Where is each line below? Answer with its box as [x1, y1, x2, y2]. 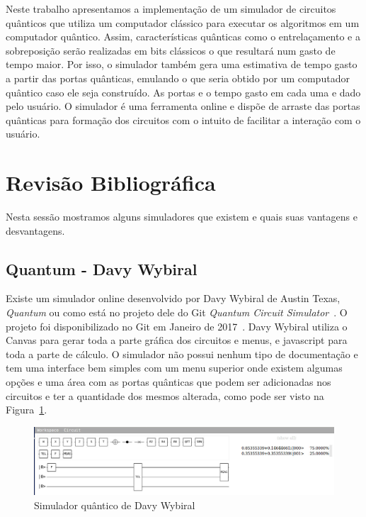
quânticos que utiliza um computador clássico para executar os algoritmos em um [6, 15, 360, 30]
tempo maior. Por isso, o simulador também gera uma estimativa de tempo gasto [6, 57, 358, 72]
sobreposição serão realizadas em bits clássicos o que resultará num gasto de [6, 43, 336, 57]
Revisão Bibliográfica [6, 168, 216, 197]
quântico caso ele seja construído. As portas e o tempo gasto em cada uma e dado [6, 84, 361, 99]
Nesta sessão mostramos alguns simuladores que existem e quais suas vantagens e [6, 209, 358, 224]
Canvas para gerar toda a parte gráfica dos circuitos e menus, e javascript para [6, 333, 348, 348]
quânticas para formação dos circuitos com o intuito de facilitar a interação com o [6, 112, 361, 127]
